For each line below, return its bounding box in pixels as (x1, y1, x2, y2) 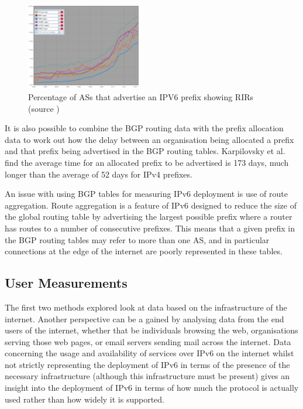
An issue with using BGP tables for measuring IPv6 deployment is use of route (5, 188, 288, 200)
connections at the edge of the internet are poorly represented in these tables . (5, 245, 283, 257)
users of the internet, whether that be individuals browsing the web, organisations (5, 324, 298, 336)
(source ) (28, 102, 60, 114)
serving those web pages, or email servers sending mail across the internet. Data (5, 335, 291, 347)
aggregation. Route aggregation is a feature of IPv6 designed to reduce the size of (5, 199, 297, 211)
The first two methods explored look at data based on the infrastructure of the (5, 301, 287, 313)
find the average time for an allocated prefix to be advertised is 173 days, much (5, 156, 289, 168)
